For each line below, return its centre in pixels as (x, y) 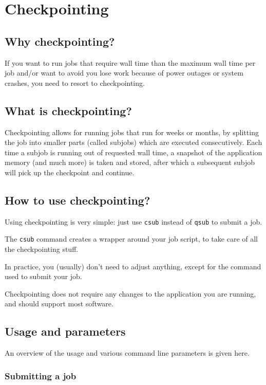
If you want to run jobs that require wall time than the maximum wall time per (130, 62)
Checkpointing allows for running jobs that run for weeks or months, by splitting (132, 132)
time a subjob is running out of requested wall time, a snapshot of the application (134, 152)
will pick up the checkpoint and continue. (70, 172)
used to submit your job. (43, 276)
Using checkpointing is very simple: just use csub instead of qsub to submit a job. (134, 221)
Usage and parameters (65, 331)
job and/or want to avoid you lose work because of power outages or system (124, 73)
